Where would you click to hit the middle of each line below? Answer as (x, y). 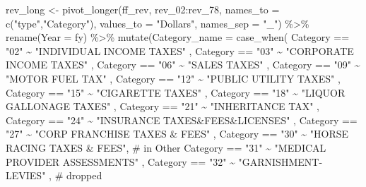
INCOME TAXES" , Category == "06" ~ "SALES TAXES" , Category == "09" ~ (183, 65)
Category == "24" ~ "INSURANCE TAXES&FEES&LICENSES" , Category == (182, 120)
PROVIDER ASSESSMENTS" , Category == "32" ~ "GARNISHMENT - (164, 161)
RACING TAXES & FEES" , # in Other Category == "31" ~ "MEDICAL (166, 147)
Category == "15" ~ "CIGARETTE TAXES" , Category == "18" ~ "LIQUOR (176, 92)
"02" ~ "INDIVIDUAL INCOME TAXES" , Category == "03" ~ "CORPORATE (180, 50)
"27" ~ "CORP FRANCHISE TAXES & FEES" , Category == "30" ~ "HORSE (177, 134)
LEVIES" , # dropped (54, 175)
